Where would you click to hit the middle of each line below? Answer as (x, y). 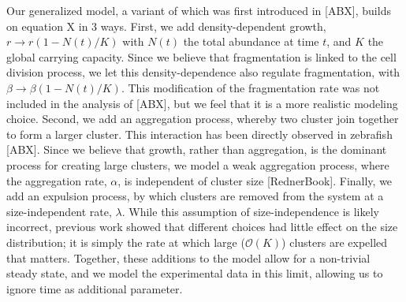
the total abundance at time (251, 41)
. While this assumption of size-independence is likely (251, 211)
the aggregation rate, (57, 180)
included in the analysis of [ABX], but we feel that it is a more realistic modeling (202, 103)
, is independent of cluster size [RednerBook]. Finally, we (255, 180)
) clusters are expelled (335, 242)
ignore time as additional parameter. (95, 288)
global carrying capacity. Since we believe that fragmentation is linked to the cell (201, 56)
